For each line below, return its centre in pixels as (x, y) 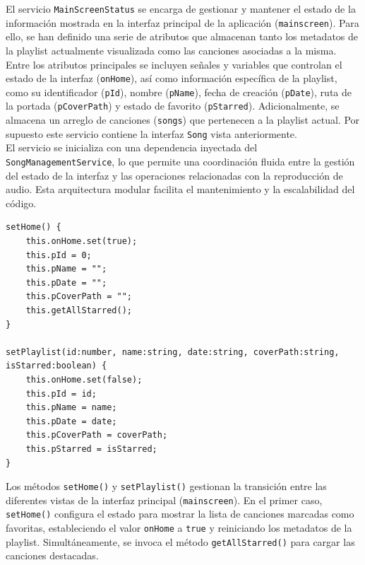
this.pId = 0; (59, 255)
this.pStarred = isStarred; (91, 449)
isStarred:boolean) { (56, 366)
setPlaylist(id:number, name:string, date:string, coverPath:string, (173, 352)
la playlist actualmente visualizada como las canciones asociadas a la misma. (171, 50)
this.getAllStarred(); (79, 310)
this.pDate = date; (71, 421)
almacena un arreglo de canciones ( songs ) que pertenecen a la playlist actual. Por (183, 120)
